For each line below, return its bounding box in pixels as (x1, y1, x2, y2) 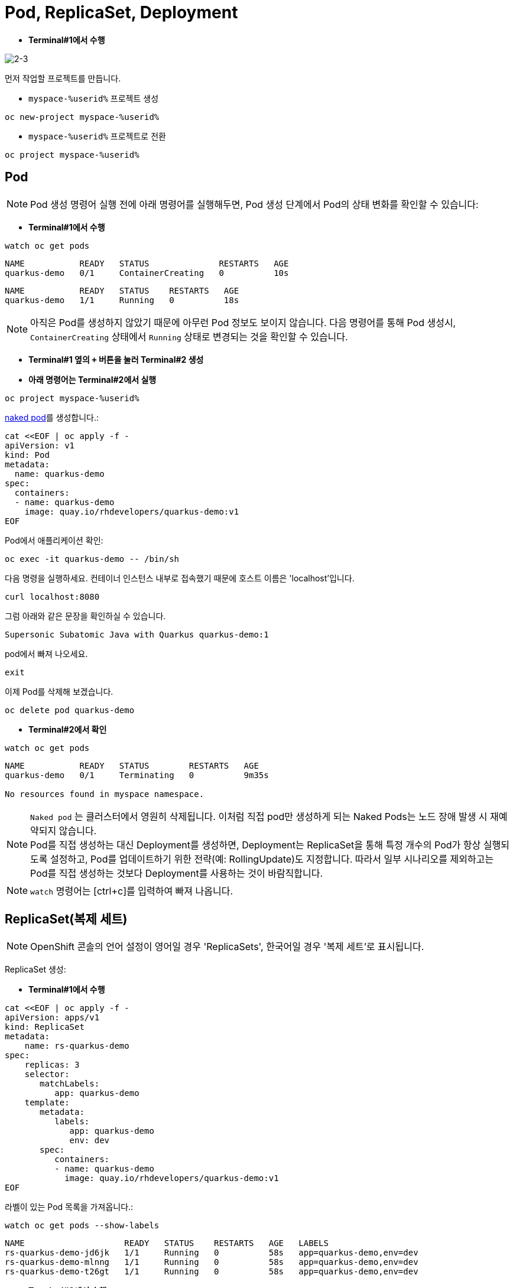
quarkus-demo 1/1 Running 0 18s (5, 295, 239, 305)
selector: (24, 1069, 70, 1079)
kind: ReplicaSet (5, 1022, 85, 1032)
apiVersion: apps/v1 (5, 1013, 100, 1023)
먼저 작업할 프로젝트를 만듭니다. (5, 73, 121, 83)
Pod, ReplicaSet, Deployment (5, 2, 238, 22)
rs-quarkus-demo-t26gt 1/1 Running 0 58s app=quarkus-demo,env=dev (5, 1267, 418, 1277)
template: (24, 1098, 70, 1108)
